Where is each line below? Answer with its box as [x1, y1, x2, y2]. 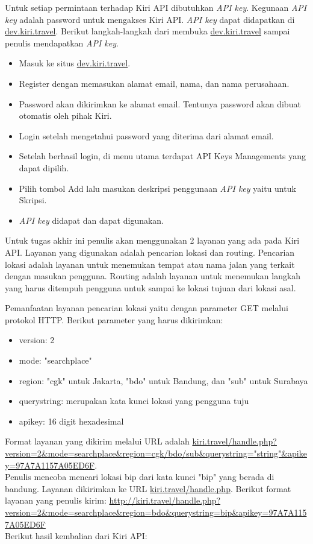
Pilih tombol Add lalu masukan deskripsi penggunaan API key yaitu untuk [19, 182, 296, 194]
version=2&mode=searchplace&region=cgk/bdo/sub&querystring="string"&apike [5, 447, 307, 460]
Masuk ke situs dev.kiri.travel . [19, 57, 131, 69]
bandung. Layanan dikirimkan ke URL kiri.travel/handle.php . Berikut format [5, 482, 291, 495]
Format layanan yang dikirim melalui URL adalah [5, 435, 190, 448]
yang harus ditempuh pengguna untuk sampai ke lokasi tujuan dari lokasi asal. [5, 281, 296, 294]
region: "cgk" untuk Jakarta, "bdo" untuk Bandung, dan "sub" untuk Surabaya [19, 374, 308, 387]
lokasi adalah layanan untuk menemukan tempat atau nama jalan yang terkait [5, 258, 295, 270]
